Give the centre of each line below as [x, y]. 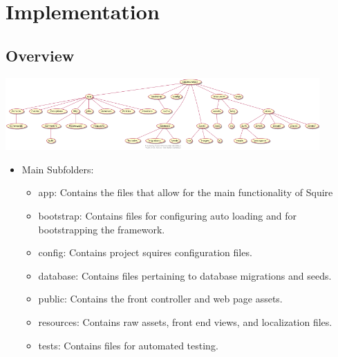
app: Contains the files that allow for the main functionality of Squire [186, 192]
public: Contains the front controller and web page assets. [160, 299]
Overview [40, 55]
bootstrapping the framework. [102, 229]
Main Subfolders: [58, 169]
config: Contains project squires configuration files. [145, 252]
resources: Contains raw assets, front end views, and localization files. [185, 322]
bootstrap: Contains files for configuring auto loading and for [168, 216]
